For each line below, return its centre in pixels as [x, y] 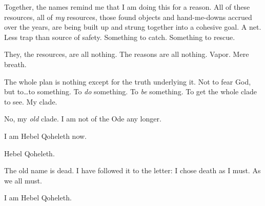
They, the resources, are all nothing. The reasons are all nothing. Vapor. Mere [127, 54]
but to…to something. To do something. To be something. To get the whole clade [131, 91]
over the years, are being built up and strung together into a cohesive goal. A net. [133, 27]
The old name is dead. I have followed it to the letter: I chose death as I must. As [132, 170]
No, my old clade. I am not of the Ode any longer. [83, 119]
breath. [15, 64]
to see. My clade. [31, 101]
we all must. [23, 180]
